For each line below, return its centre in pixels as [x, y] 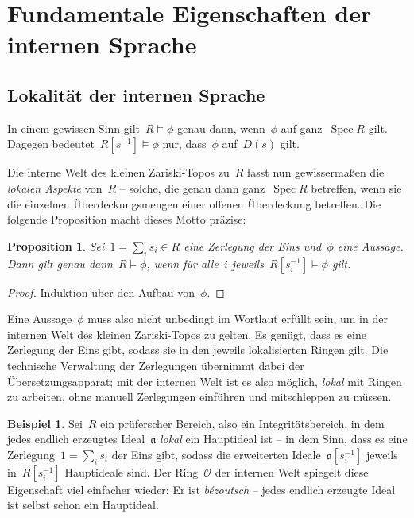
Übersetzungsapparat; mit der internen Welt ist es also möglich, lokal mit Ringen [205, 381]
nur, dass [184, 144]
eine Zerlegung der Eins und [253, 245]
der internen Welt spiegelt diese [292, 471]
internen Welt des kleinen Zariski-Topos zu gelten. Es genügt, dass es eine [187, 334]
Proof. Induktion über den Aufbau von [101, 292]
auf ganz [302, 128]
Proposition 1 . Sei [56, 245]
